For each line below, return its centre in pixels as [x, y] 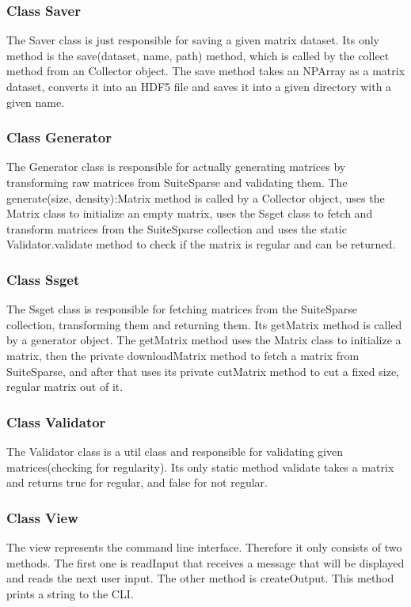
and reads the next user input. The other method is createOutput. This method [200, 578]
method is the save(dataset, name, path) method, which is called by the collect [198, 55]
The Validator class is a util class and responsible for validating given [175, 451]
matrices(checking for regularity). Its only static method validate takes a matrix [200, 467]
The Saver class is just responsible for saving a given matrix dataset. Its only [193, 40]
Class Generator [59, 137]
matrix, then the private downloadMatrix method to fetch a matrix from [183, 355]
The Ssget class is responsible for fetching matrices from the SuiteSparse [182, 309]
